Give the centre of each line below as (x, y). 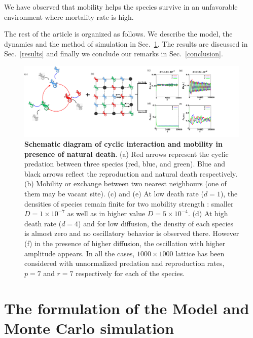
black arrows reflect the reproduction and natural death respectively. (131, 173)
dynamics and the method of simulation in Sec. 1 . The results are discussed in (126, 43)
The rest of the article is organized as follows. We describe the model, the (118, 34)
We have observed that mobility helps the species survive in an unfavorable (121, 7)
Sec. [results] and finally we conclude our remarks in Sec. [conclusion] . (114, 54)
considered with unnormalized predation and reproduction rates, (124, 263)
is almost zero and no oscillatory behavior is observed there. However (132, 233)
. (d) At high (208, 213)
